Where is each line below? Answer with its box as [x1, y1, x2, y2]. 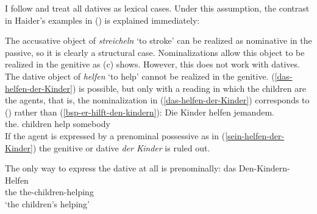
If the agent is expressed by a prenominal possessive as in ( [5, 129, 226, 142]
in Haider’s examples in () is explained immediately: [5, 13, 200, 26]
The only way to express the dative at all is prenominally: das [5, 162, 237, 174]
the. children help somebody [5, 117, 110, 130]
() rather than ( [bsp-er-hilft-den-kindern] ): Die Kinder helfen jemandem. [5, 105, 274, 118]
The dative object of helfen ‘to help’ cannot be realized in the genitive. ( [5, 69, 275, 82]
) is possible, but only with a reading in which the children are [72, 81, 306, 94]
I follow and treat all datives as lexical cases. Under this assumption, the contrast [5, 2, 310, 14]
